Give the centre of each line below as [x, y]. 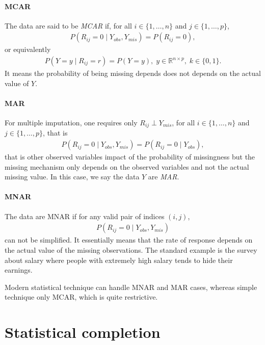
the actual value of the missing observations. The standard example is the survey [131, 249]
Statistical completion [83, 332]
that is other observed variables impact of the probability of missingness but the [130, 157]
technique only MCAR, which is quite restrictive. [81, 297]
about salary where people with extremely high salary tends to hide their [119, 260]
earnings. [19, 270]
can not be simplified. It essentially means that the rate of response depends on [129, 240]
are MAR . [164, 177]
